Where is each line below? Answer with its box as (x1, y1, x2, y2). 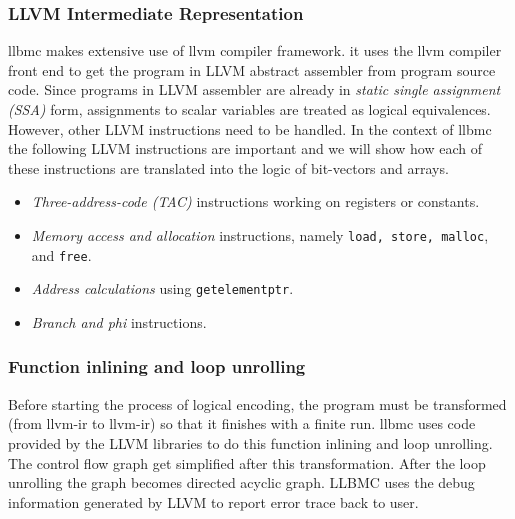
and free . (31, 244, 92, 265)
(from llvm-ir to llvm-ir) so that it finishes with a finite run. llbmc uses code (8, 413, 476, 434)
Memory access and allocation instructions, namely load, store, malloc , (31, 224, 489, 245)
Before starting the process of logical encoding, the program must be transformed (8, 393, 507, 414)
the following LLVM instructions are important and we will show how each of (8, 138, 483, 159)
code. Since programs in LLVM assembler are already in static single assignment (8, 79, 501, 100)
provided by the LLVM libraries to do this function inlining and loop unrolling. (8, 432, 493, 453)
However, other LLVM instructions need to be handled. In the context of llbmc (8, 118, 492, 139)
